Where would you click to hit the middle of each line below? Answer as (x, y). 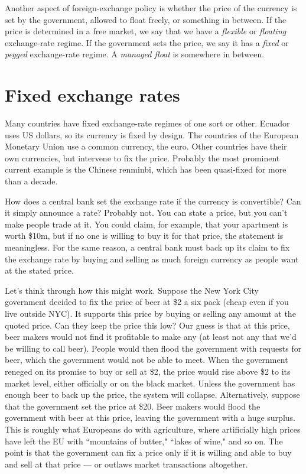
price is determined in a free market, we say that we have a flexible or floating (146, 31)
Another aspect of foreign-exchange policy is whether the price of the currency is (151, 8)
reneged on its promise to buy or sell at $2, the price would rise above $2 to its (148, 371)
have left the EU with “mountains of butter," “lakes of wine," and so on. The (144, 441)
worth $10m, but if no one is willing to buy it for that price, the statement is (144, 236)
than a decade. (31, 181)
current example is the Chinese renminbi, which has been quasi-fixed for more (146, 169)
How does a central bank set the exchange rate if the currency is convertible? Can (153, 201)
